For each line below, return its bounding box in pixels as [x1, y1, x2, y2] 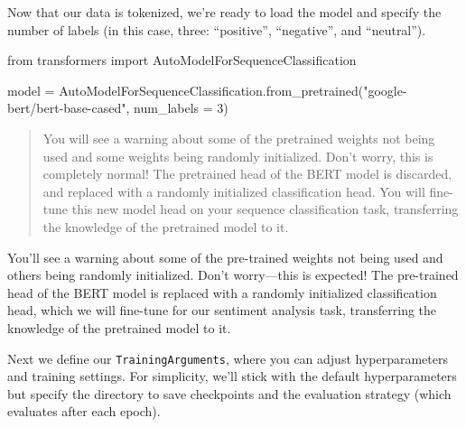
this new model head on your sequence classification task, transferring [71, 200, 459, 218]
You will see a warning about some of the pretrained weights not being [42, 128, 435, 147]
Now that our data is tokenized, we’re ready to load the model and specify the [7, 3, 442, 21]
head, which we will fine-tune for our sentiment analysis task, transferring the [7, 301, 437, 320]
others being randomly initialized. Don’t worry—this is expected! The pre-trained [7, 265, 459, 284]
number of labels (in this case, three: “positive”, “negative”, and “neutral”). [7, 20, 426, 39]
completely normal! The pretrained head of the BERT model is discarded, [42, 164, 452, 183]
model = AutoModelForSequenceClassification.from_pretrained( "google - [7, 80, 407, 99]
